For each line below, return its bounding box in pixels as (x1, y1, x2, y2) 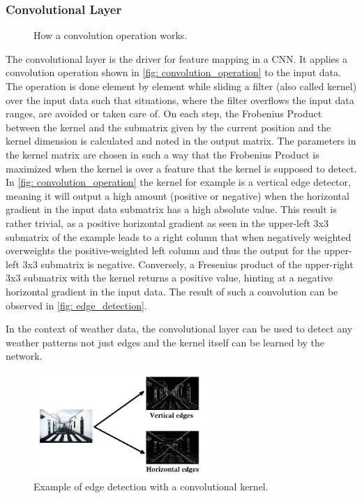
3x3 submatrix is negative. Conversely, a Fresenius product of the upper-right (22, 256, 354, 271)
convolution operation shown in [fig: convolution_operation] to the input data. (6, 65, 341, 80)
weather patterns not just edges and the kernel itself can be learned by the (6, 335, 325, 349)
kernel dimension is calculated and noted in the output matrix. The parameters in (6, 133, 356, 148)
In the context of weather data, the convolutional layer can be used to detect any (6, 321, 353, 336)
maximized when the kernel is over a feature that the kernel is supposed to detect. (6, 161, 357, 175)
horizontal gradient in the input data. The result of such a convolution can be (6, 284, 338, 298)
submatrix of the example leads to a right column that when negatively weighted (6, 229, 352, 244)
